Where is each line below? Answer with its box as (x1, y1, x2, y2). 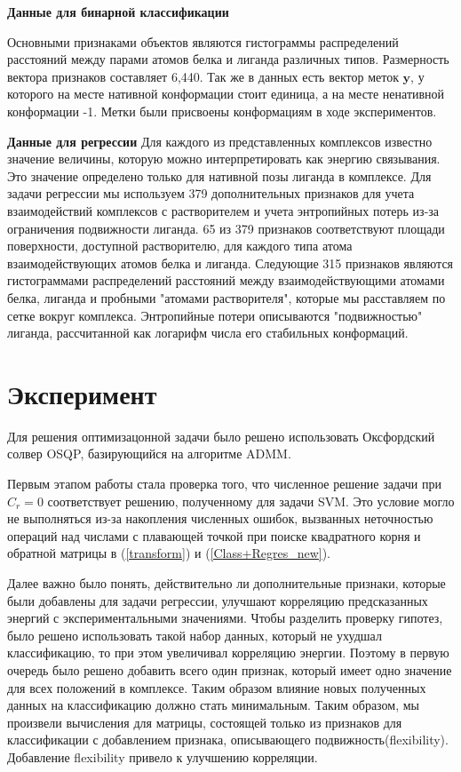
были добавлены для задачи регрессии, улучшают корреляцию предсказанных (7, 591, 428, 609)
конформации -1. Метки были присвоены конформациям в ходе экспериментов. (7, 101, 437, 120)
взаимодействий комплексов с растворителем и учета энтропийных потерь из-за (7, 201, 440, 219)
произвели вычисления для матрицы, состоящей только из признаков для (7, 712, 402, 731)
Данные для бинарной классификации (7, 3, 229, 20)
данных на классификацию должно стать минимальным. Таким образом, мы (7, 696, 419, 714)
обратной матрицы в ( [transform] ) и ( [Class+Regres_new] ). (7, 544, 330, 562)
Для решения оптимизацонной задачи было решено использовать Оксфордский (7, 426, 435, 445)
